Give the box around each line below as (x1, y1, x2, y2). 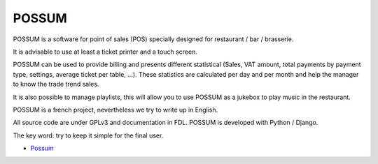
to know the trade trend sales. (13, 80, 99, 89)
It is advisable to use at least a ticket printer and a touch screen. (13, 47, 197, 56)
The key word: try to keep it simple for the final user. (13, 131, 164, 140)
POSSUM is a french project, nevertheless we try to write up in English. (13, 105, 218, 114)
